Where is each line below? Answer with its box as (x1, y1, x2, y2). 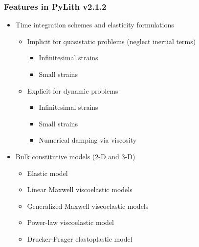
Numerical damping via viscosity (39, 135, 137, 145)
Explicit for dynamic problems (27, 85, 118, 96)
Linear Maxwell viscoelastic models (27, 184, 133, 195)
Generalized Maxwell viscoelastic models (27, 200, 149, 211)
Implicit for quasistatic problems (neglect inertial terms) (27, 36, 196, 46)
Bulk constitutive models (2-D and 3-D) (15, 151, 135, 161)
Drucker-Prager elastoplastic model (27, 233, 133, 244)
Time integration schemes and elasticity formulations (15, 20, 174, 30)
